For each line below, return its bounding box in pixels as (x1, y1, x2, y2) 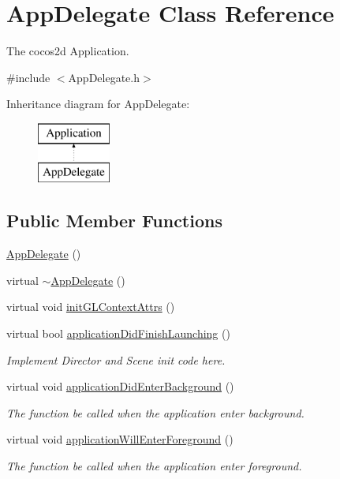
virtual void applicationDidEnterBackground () (6, 378, 234, 395)
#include (6, 69, 50, 85)
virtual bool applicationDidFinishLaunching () (6, 325, 230, 342)
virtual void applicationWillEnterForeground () (6, 431, 234, 447)
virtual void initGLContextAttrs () (6, 298, 175, 315)
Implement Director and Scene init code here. (6, 351, 226, 368)
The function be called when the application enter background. (6, 404, 305, 421)
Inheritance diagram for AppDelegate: (6, 95, 190, 112)
